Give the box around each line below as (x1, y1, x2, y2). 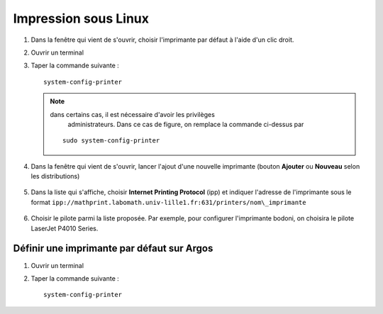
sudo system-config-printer (62, 137, 160, 145)
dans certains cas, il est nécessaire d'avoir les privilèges (50, 110, 216, 118)
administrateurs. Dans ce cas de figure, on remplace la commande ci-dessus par (67, 120, 304, 128)
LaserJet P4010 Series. (30, 224, 99, 232)
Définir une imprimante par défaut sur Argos (13, 242, 213, 254)
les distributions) (30, 172, 80, 181)
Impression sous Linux (13, 11, 149, 26)
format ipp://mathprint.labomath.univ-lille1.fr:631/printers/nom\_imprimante (30, 198, 306, 206)
